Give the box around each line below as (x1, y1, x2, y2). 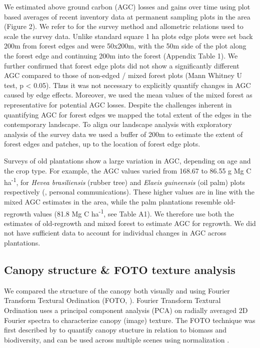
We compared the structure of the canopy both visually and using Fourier (4, 285, 230, 295)
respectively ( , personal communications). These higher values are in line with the (4, 186, 255, 197)
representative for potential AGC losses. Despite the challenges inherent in (4, 99, 232, 109)
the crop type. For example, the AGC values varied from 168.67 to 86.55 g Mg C (4, 165, 251, 175)
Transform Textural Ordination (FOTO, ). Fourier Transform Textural (4, 295, 221, 305)
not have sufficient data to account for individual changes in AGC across (4, 227, 226, 238)
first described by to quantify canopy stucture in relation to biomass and (4, 324, 227, 335)
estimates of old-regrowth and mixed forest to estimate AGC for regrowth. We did (4, 217, 256, 228)
